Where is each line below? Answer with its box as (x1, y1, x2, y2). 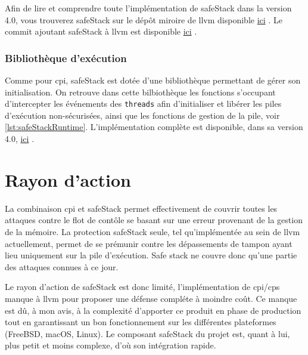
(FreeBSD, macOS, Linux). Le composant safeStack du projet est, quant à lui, (5, 327, 290, 339)
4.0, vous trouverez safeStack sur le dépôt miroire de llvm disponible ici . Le (5, 13, 282, 26)
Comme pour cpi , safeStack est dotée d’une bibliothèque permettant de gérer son (5, 74, 301, 86)
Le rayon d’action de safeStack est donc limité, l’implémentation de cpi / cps (5, 280, 280, 293)
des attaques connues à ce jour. (5, 260, 119, 273)
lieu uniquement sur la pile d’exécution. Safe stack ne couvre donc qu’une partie (5, 249, 297, 261)
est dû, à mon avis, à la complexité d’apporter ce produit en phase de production (5, 304, 301, 316)
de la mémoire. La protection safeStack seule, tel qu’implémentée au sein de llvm (5, 225, 300, 237)
